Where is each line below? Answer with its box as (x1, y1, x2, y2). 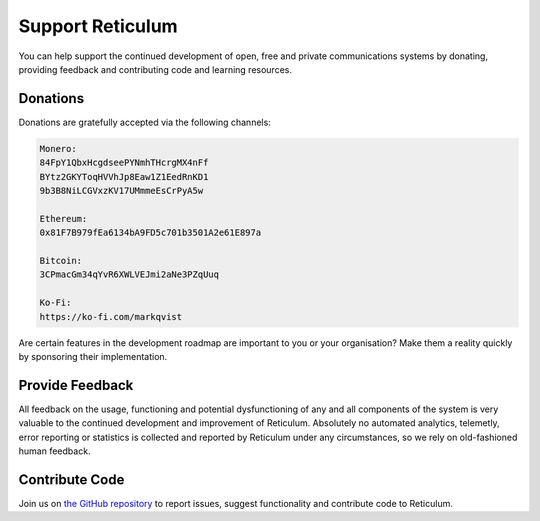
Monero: (39, 143, 77, 154)
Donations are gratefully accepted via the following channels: (18, 116, 272, 128)
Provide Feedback (18, 376, 134, 394)
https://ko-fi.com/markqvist (39, 311, 183, 322)
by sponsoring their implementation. (18, 350, 168, 362)
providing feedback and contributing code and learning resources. (18, 63, 292, 75)
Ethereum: (39, 213, 88, 224)
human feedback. (18, 445, 91, 457)
